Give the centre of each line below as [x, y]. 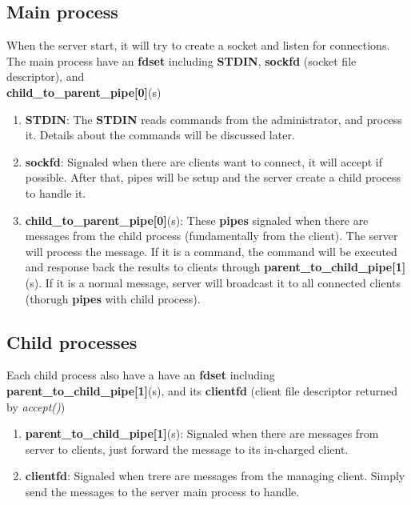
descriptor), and [46, 76]
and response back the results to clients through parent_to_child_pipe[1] [215, 267]
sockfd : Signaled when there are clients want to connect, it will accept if [204, 161]
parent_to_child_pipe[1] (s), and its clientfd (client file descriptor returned [202, 390]
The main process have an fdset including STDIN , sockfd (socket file [182, 60]
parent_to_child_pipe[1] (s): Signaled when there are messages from [202, 433]
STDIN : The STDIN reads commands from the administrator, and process [213, 119]
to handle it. [56, 192]
